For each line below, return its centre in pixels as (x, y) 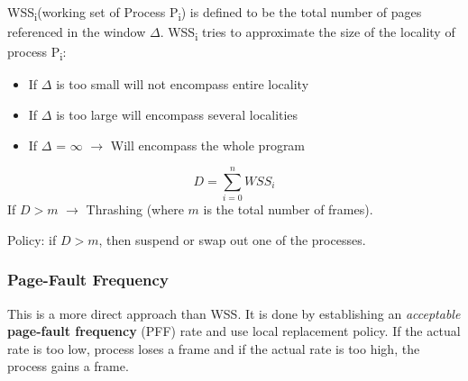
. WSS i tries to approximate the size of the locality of (307, 33)
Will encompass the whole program (208, 145)
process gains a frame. (68, 366)
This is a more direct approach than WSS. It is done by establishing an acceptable (234, 313)
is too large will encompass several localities (177, 114)
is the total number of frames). (288, 209)
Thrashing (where (135, 209)
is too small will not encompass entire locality (183, 84)
